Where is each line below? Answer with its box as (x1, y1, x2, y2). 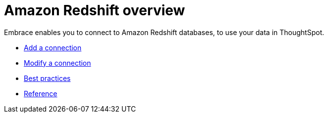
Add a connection (24, 43, 82, 52)
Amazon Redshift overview (4, 2, 185, 19)
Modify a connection (24, 58, 91, 67)
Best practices (24, 74, 71, 82)
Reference (24, 89, 57, 98)
